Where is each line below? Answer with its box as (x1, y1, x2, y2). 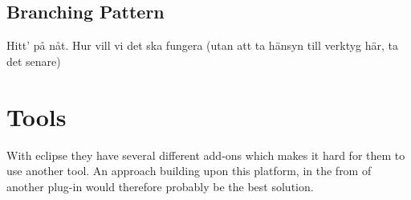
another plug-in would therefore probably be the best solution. (6, 178, 314, 194)
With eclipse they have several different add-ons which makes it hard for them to (6, 146, 405, 163)
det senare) (6, 52, 61, 69)
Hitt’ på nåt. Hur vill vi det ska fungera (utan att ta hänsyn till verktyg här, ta (6, 37, 399, 54)
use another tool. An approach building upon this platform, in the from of (6, 162, 372, 179)
